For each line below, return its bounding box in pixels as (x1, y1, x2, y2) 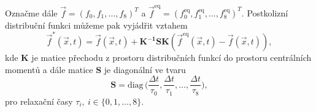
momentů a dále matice (5, 63, 93, 75)
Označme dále (5, 6, 58, 19)
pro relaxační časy (5, 94, 73, 107)
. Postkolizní (241, 6, 288, 19)
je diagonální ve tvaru (104, 63, 186, 75)
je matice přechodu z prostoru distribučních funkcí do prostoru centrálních (31, 51, 312, 64)
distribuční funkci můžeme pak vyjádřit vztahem (5, 18, 188, 31)
